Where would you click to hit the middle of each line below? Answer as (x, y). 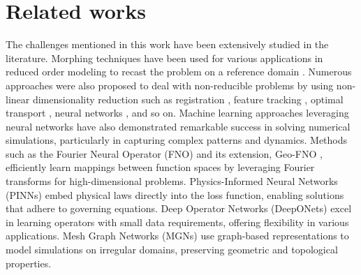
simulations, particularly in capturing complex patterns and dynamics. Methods (177, 140)
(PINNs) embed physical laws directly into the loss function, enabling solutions (175, 194)
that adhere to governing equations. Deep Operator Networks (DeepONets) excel (179, 208)
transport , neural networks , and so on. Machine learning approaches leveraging (177, 113)
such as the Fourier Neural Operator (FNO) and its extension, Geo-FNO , (164, 153)
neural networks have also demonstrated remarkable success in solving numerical (178, 126)
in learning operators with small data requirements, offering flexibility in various (177, 222)
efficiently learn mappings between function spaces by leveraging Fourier (160, 167)
